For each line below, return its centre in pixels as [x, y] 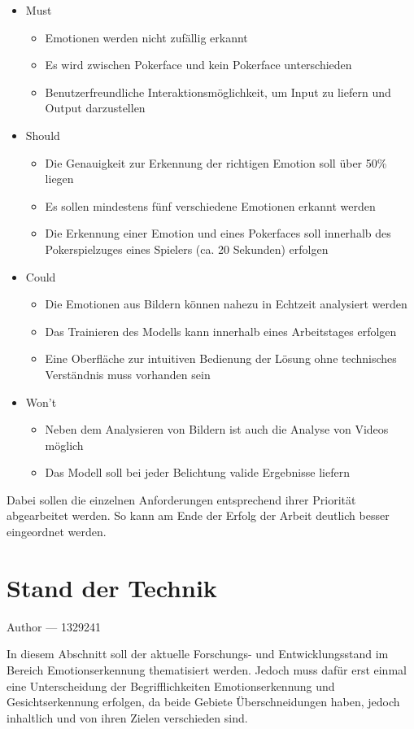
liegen [59, 179]
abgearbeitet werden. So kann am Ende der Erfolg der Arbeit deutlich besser [198, 515]
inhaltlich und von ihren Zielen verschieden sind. [127, 717]
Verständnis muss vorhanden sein [128, 374]
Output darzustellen [95, 108]
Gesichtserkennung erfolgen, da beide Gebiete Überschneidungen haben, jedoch [203, 702]
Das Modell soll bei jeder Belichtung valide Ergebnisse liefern [197, 472]
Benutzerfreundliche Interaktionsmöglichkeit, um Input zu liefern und [218, 92]
